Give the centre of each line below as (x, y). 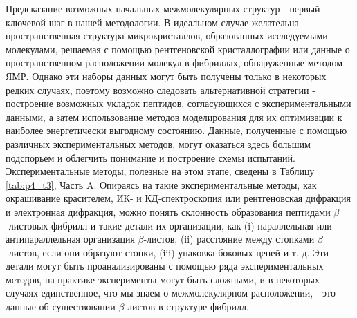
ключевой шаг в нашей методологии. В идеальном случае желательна (152, 22)
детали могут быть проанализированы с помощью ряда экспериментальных (165, 266)
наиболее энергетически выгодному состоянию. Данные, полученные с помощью (176, 130)
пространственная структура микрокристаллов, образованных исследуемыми (167, 36)
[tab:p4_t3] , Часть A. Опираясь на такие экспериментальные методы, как (161, 184)
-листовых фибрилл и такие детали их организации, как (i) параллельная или (169, 225)
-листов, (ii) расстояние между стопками (229, 239)
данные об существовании (61, 307)
